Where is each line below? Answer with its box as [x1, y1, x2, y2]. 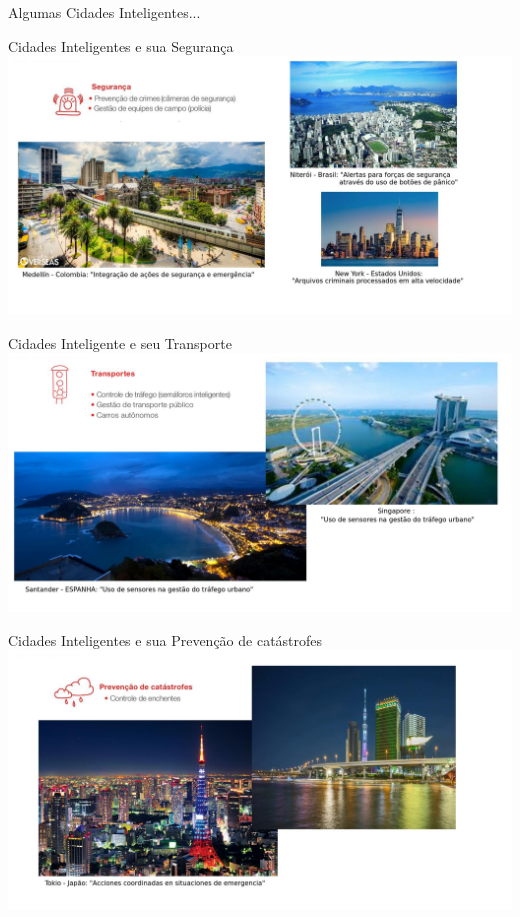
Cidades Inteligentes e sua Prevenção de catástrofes [8, 629, 323, 650]
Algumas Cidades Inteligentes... [8, 2, 201, 22]
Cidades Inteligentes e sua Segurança [8, 35, 234, 56]
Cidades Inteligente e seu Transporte [8, 332, 232, 353]
